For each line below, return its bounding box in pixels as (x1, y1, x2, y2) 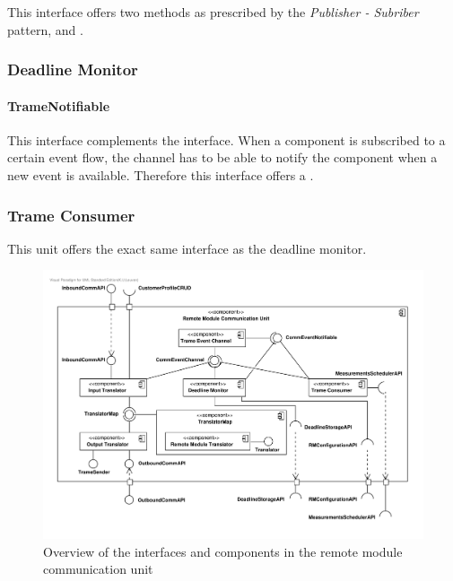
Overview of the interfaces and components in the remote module (43, 542, 403, 560)
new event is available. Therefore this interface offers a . (7, 166, 314, 185)
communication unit (43, 559, 153, 578)
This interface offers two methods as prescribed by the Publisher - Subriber (7, 3, 419, 21)
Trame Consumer (7, 204, 135, 226)
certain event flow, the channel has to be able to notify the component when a (7, 148, 438, 167)
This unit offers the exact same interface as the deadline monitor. (7, 238, 367, 257)
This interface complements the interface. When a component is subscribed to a (7, 130, 446, 149)
